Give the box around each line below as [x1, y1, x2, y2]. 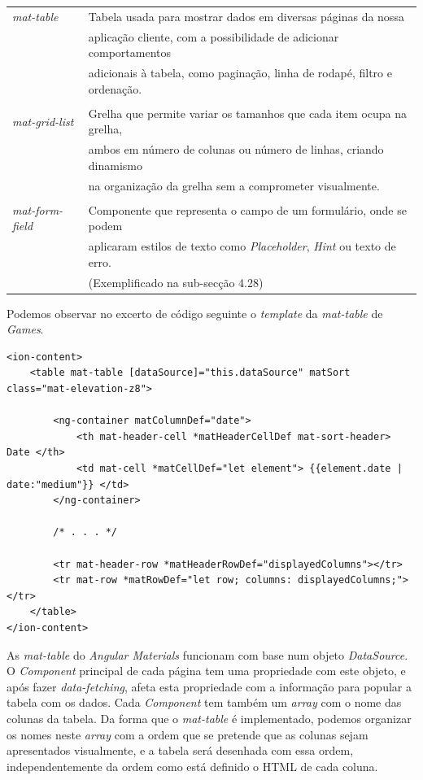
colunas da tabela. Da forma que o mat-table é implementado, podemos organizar [7, 709, 412, 726]
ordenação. [88, 80, 142, 97]
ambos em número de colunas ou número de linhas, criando [88, 141, 384, 158]
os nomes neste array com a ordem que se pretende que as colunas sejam [7, 726, 368, 743]
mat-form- [12, 201, 63, 218]
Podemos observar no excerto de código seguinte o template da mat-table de [7, 304, 383, 321]
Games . [7, 320, 44, 338]
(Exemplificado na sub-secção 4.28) [88, 273, 264, 290]
